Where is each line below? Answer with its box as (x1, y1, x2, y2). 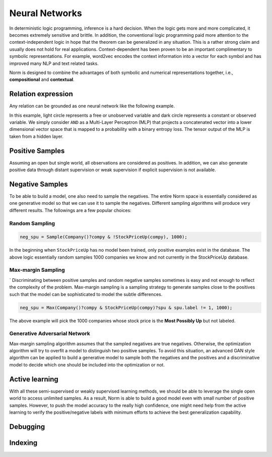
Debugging (9, 422, 45, 431)
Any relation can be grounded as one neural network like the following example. (9, 103, 175, 109)
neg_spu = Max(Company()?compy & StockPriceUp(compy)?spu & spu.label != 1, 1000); (20, 304, 233, 311)
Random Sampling (9, 219, 55, 226)
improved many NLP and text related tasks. (9, 60, 99, 66)
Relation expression (9, 90, 73, 98)
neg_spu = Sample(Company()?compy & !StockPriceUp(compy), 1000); (20, 234, 187, 240)
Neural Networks (9, 8, 83, 19)
